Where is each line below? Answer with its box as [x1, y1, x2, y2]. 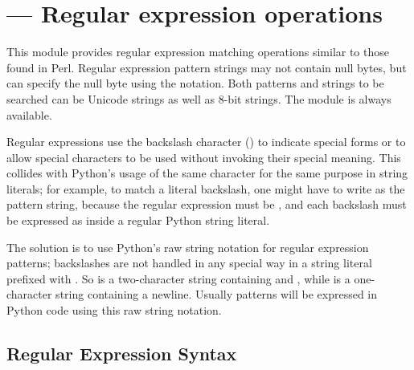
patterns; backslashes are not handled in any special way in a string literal [6, 254, 372, 271]
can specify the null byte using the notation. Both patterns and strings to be [6, 75, 384, 91]
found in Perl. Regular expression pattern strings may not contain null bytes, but [6, 59, 407, 75]
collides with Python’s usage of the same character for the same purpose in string [6, 165, 408, 181]
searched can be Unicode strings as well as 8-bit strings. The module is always [6, 90, 391, 107]
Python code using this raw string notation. [6, 302, 222, 319]
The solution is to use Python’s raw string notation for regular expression [6, 238, 369, 255]
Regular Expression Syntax [6, 341, 237, 366]
